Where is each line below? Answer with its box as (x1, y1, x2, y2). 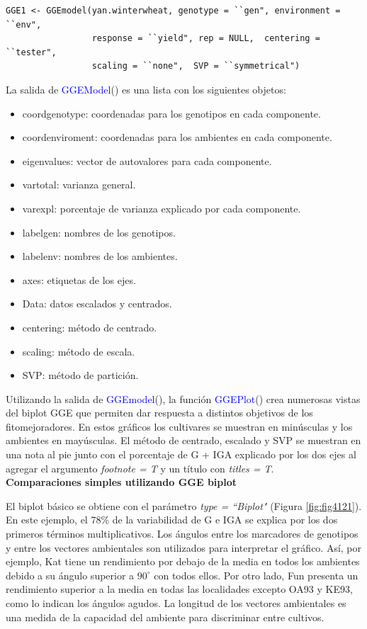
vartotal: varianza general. (22, 177, 136, 192)
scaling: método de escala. (22, 344, 135, 358)
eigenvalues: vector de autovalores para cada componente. (22, 153, 272, 168)
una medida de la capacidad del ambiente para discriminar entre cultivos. (6, 609, 324, 624)
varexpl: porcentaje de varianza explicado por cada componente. (22, 200, 301, 215)
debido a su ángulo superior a (6, 567, 135, 582)
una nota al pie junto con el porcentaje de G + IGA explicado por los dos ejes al (6, 447, 356, 462)
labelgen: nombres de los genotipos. (22, 225, 176, 239)
